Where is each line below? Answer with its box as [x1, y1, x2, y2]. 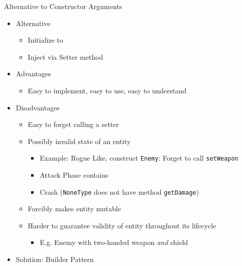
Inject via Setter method [28, 51, 103, 62]
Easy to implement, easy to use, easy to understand [28, 85, 186, 95]
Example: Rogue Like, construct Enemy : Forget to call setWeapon [40, 153, 238, 163]
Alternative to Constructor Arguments [4, 1, 122, 11]
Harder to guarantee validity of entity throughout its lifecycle [28, 220, 216, 230]
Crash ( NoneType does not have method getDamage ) [40, 186, 199, 197]
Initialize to [28, 35, 63, 45]
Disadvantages [16, 102, 60, 112]
